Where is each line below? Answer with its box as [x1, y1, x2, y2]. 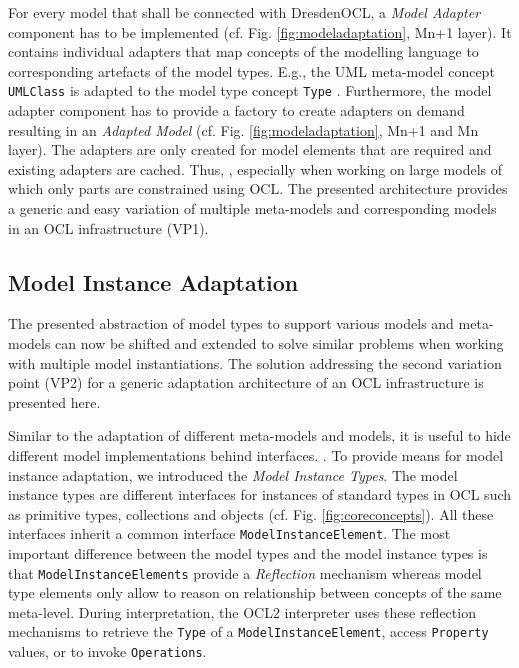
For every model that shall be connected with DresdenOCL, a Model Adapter [8, 2, 481, 22]
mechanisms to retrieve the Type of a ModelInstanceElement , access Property [8, 621, 489, 642]
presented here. [8, 391, 101, 412]
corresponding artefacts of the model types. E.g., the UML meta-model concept [8, 60, 495, 81]
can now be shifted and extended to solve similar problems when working [55, 332, 504, 353]
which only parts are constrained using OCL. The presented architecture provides [8, 178, 508, 199]
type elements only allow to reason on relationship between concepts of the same [8, 582, 502, 603]
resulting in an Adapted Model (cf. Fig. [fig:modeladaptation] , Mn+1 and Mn [8, 119, 479, 140]
